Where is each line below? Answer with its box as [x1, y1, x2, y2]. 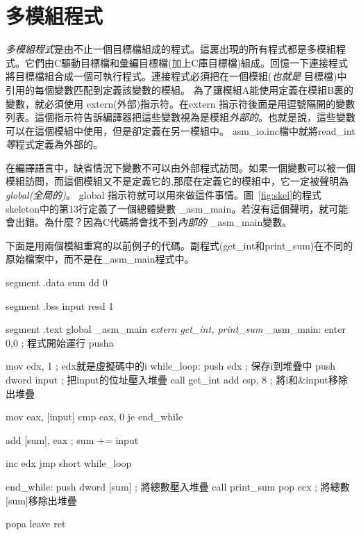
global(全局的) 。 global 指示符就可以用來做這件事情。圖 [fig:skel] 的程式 [6, 188, 322, 202]
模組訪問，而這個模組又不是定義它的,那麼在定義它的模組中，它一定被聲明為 [6, 174, 349, 188]
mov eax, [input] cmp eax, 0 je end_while [6, 409, 183, 424]
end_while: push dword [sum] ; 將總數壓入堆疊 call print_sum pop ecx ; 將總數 [6, 479, 350, 493]
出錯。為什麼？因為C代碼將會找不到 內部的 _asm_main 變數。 [15, 215, 292, 229]
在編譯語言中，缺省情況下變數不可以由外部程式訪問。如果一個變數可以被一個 [6, 160, 355, 174]
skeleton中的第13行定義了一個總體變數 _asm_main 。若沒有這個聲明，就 [6, 201, 329, 215]
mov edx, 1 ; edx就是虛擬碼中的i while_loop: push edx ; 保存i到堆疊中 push [6, 359, 336, 373]
